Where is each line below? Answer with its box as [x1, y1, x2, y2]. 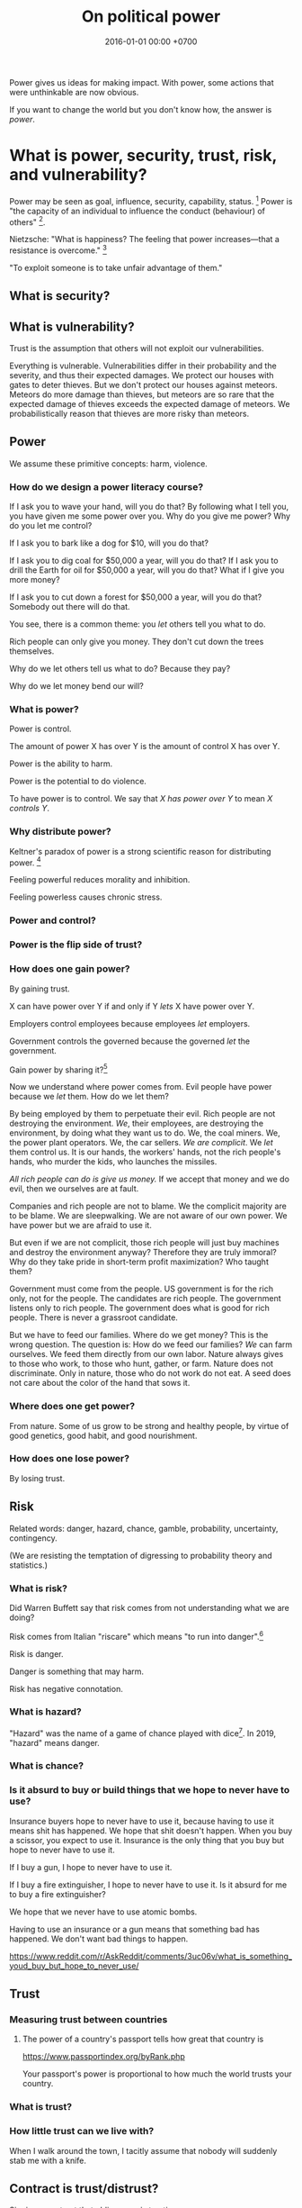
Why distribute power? [9, 826, 111, 838]
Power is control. [9, 723, 72, 735]
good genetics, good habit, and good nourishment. [9, 1430, 198, 1441]
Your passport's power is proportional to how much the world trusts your [22, 2068, 292, 2079]
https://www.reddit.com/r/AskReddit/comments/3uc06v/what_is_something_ [9, 1950, 292, 1961]
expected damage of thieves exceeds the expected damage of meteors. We [9, 399, 290, 410]
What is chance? [9, 1760, 84, 1772]
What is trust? [9, 2101, 73, 2113]
